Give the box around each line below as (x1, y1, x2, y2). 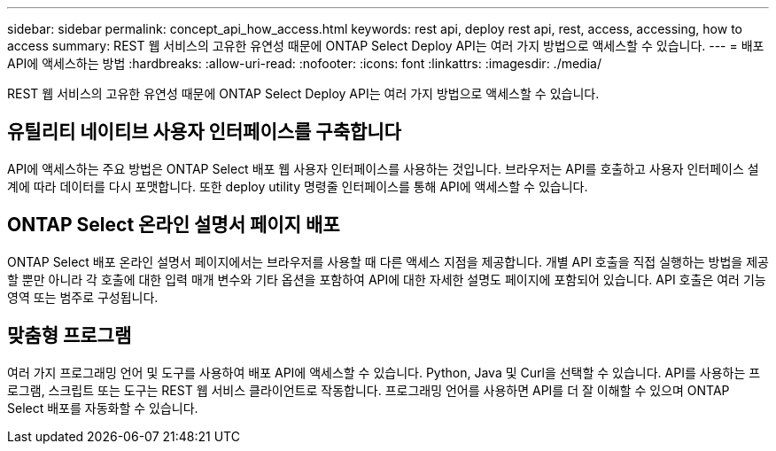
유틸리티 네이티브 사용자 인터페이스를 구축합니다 (7, 121, 401, 144)
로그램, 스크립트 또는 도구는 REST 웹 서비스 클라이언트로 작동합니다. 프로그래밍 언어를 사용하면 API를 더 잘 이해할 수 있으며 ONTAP (7, 382, 730, 398)
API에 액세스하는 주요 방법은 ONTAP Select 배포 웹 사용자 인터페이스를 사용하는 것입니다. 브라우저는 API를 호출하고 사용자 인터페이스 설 (7, 160, 759, 176)
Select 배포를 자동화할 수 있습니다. (7, 400, 198, 416)
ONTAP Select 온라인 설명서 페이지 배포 (7, 214, 340, 237)
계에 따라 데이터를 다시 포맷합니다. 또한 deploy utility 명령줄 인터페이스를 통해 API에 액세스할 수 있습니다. (7, 178, 588, 194)
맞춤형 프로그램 (7, 324, 132, 347)
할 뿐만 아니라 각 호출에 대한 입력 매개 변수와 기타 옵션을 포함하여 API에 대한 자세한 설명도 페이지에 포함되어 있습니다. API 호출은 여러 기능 (7, 271, 766, 287)
